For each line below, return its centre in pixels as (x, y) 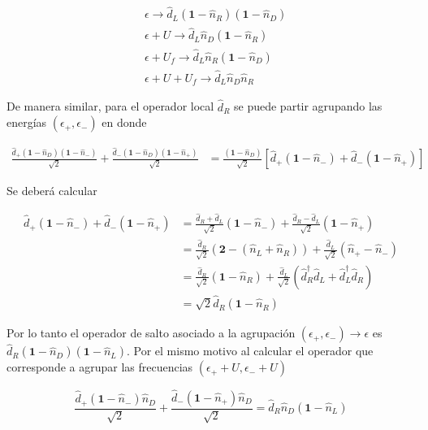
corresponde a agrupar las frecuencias (100, 367)
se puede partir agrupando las (308, 106)
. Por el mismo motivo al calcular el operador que (250, 351)
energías (27, 122)
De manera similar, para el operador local (110, 106)
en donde (124, 122)
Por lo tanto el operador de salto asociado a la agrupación (151, 333)
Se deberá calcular (52, 191)
